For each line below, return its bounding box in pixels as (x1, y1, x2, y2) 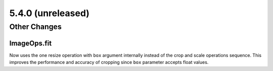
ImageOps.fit (9, 39, 52, 47)
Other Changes (9, 22, 62, 31)
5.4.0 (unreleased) (9, 8, 89, 19)
